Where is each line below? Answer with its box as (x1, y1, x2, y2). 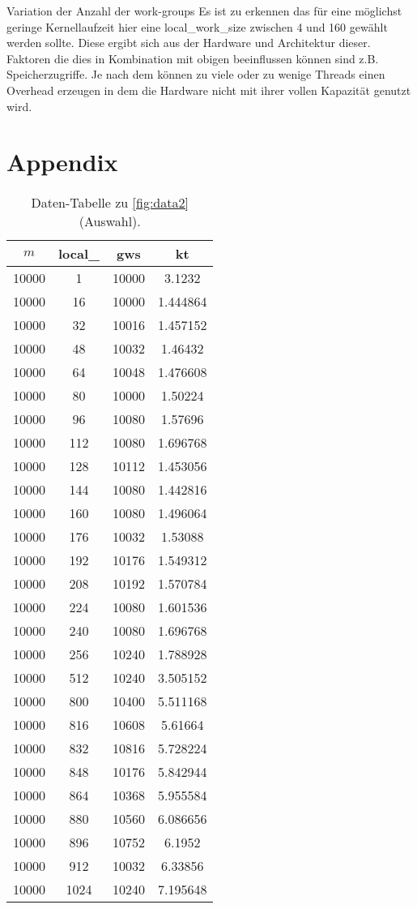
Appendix (6, 145, 118, 178)
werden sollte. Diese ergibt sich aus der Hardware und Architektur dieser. (6, 34, 371, 51)
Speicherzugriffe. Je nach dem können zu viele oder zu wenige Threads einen (6, 66, 385, 83)
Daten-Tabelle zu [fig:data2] (31, 193, 189, 212)
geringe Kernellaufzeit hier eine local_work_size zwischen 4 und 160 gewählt (6, 18, 388, 35)
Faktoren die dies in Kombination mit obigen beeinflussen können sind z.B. (6, 49, 379, 66)
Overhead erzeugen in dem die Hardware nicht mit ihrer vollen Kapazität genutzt (6, 81, 411, 98)
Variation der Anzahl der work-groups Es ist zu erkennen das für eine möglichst (6, 2, 402, 19)
